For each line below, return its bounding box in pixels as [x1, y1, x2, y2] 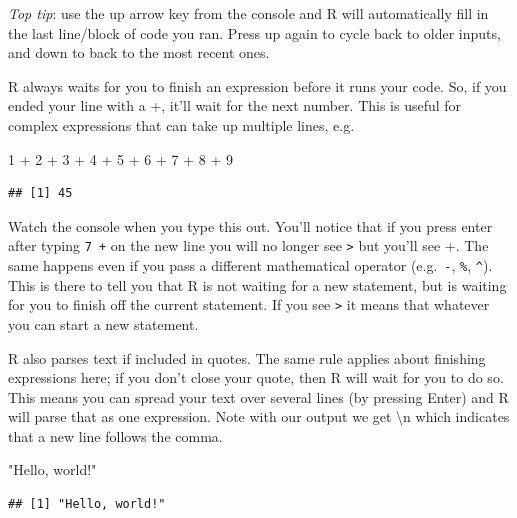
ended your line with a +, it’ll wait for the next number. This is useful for [8, 95, 462, 116]
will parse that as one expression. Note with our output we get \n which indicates [8, 406, 510, 427]
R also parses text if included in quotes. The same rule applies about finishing [8, 347, 486, 368]
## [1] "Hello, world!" [8, 497, 166, 512]
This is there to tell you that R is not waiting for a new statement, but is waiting [8, 274, 507, 295]
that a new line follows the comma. [8, 425, 223, 446]
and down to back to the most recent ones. [8, 42, 270, 63]
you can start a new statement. [8, 313, 199, 334]
